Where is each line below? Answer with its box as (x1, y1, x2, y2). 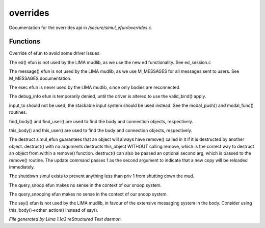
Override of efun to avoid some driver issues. (9, 50, 101, 56)
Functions (9, 37, 41, 46)
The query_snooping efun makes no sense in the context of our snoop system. (9, 191, 168, 197)
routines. (9, 109, 27, 115)
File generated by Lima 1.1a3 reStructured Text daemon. (9, 216, 122, 222)
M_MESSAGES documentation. (9, 75, 72, 81)
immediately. (9, 164, 35, 170)
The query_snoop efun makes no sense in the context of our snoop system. (9, 182, 162, 188)
